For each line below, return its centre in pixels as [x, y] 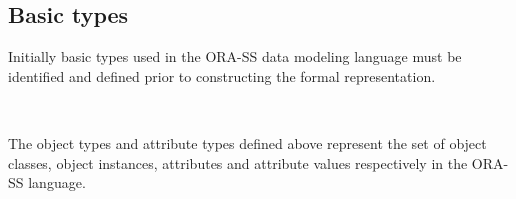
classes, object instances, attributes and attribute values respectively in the [238, 162]
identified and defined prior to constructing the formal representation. [222, 75]
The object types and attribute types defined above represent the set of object [247, 142]
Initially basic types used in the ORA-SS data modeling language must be [235, 56]
